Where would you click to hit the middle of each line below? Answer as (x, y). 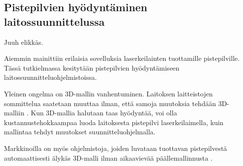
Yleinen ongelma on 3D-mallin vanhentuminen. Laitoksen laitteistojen (108, 93)
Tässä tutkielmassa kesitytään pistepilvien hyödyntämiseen (92, 67)
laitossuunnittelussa (54, 21)
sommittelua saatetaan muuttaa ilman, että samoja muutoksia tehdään (110, 103)
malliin (14, 113)
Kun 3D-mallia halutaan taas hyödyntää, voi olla (104, 113)
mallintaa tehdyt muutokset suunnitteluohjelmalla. (80, 132)
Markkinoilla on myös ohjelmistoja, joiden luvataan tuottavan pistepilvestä (116, 148)
